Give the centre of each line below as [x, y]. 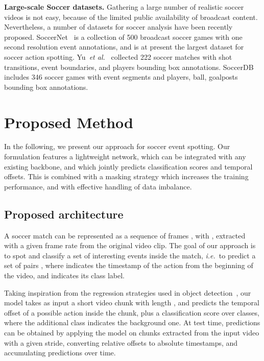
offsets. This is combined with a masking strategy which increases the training [126, 176]
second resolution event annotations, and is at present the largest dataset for [124, 47]
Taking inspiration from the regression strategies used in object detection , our [128, 292]
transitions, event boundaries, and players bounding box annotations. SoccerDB [129, 67]
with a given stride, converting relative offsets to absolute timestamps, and [121, 342]
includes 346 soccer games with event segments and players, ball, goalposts [121, 77]
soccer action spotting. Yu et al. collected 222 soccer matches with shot [118, 56]
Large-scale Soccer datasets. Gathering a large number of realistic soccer [124, 7]
